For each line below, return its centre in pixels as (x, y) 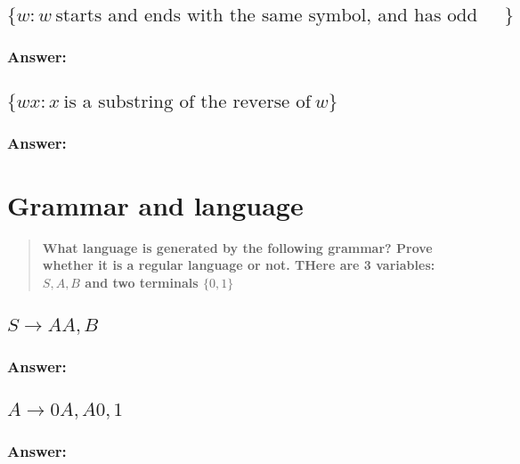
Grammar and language (155, 204)
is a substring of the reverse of (187, 102)
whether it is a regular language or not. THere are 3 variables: (239, 265)
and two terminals (142, 282)
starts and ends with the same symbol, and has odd (267, 16)
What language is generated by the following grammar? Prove (237, 247)
